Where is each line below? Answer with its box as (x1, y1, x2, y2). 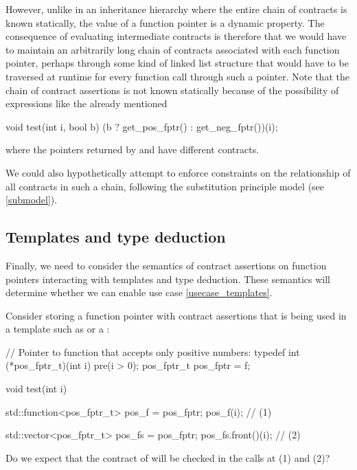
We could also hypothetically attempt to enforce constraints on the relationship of (5, 165, 351, 179)
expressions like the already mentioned (5, 96, 168, 111)
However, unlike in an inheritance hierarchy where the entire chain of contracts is (5, 2, 347, 16)
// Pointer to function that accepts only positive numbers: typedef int (5, 344, 300, 359)
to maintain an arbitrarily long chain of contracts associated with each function (5, 42, 340, 56)
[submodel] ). (5, 192, 58, 207)
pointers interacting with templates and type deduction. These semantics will (5, 271, 330, 286)
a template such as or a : (5, 322, 110, 336)
